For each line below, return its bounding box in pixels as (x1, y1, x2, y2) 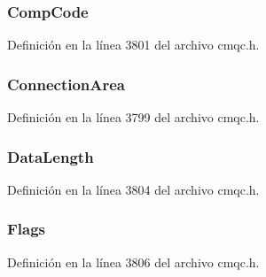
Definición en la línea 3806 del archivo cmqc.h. (7, 252, 260, 271)
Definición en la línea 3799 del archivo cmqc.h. (7, 108, 260, 127)
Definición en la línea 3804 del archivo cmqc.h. (7, 180, 260, 198)
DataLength (7, 145, 94, 167)
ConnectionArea (7, 73, 126, 95)
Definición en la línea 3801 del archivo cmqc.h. (7, 35, 260, 54)
